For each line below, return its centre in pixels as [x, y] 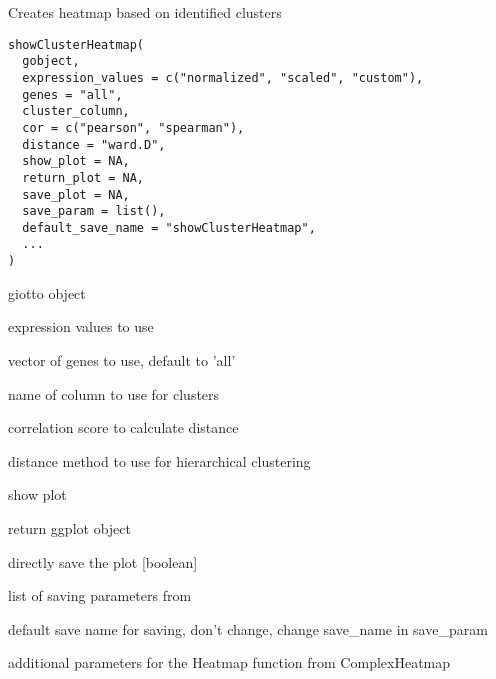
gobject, [51, 61]
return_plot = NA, [83, 177]
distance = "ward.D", [94, 144]
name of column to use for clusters [114, 393]
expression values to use [81, 326]
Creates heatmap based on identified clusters [145, 12]
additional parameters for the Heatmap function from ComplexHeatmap [229, 662]
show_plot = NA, [76, 161]
